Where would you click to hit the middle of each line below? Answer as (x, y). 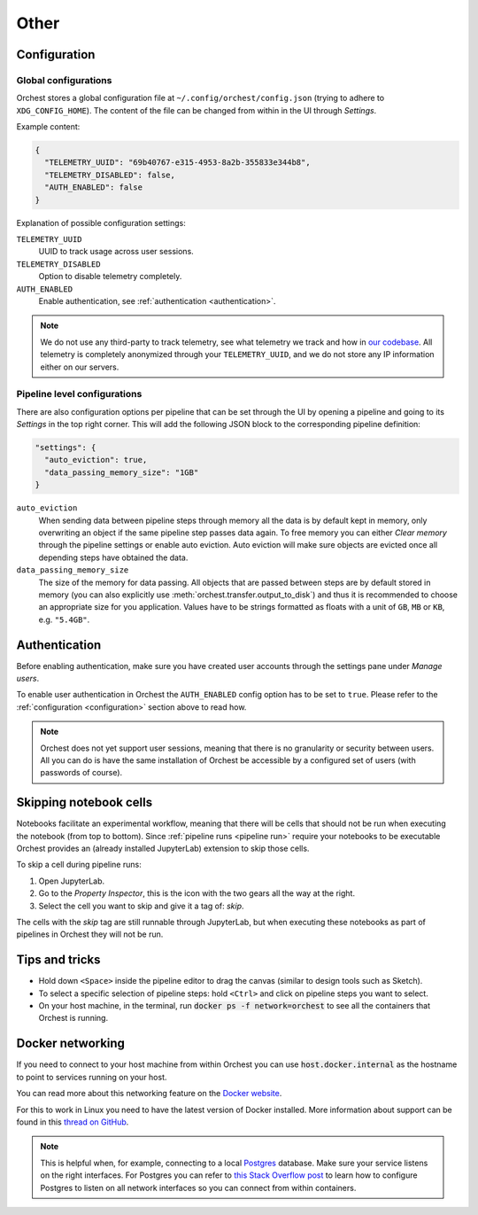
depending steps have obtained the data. (113, 557)
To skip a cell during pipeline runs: (79, 865)
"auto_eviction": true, (96, 460)
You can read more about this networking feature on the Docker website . (149, 1094)
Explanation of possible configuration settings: (101, 222)
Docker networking (71, 1044)
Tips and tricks (58, 960)
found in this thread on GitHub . (73, 1122)
